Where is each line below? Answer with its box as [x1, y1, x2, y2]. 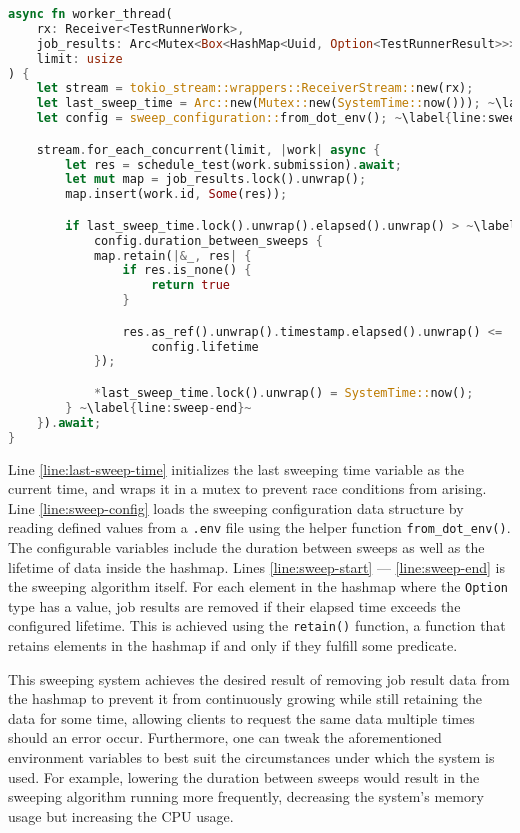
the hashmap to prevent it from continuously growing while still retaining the [8, 688, 483, 709]
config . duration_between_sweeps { [93, 233, 324, 248]
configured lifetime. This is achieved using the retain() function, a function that [8, 615, 506, 636]
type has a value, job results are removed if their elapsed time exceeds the [8, 595, 461, 616]
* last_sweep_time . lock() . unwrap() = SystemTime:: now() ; [93, 386, 474, 400]
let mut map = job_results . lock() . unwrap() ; [65, 172, 367, 187]
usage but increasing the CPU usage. [8, 805, 234, 826]
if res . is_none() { [122, 263, 252, 278]
